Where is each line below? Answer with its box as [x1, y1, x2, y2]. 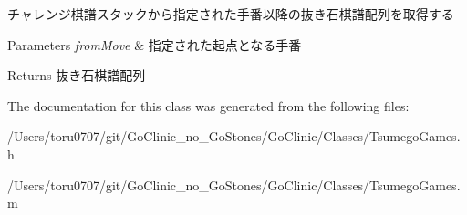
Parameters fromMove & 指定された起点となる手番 [7, 35, 302, 54]
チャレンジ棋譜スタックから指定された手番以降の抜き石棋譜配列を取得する [7, 5, 454, 23]
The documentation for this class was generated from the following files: [7, 96, 410, 115]
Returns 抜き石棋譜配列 [7, 66, 146, 85]
